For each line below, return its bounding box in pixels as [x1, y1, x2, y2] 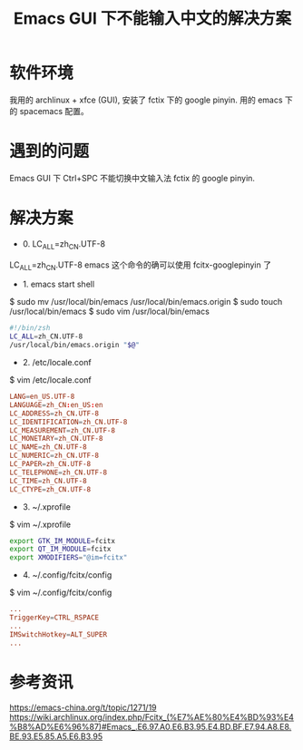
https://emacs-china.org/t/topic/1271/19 [9, 702, 157, 713]
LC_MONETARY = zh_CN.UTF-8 [9, 434, 103, 443]
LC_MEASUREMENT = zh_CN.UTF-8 [9, 425, 116, 435]
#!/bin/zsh [9, 324, 51, 333]
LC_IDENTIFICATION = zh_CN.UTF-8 [9, 417, 128, 426]
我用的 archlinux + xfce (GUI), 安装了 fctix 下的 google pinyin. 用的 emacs [9, 94, 283, 105]
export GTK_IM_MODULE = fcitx [9, 536, 116, 545]
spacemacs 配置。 [19, 105, 89, 116]
